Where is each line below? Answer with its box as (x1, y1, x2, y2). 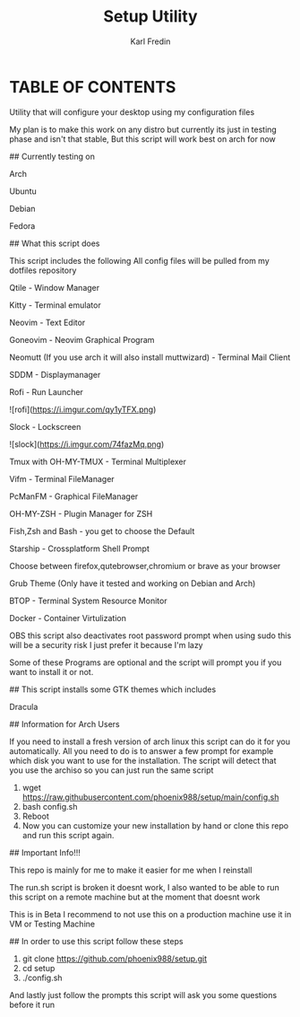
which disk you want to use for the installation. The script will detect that (9, 755, 277, 766)
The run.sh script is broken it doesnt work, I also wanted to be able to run (9, 881, 279, 892)
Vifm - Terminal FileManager (9, 473, 115, 484)
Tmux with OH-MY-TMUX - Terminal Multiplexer (9, 456, 186, 467)
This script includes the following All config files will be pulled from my (9, 255, 270, 266)
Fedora (9, 220, 36, 231)
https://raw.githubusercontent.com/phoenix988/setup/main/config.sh (21, 792, 279, 802)
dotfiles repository (9, 265, 77, 276)
